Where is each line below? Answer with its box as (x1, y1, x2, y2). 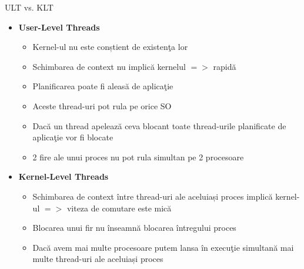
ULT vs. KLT (5, 1, 54, 13)
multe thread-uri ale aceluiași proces (32, 253, 163, 265)
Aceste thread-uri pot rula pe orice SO (32, 99, 172, 112)
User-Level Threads (18, 21, 100, 33)
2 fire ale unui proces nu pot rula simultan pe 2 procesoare (32, 150, 244, 163)
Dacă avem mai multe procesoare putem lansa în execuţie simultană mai (32, 241, 294, 253)
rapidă (213, 60, 236, 72)
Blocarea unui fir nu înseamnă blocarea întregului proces (32, 221, 236, 234)
